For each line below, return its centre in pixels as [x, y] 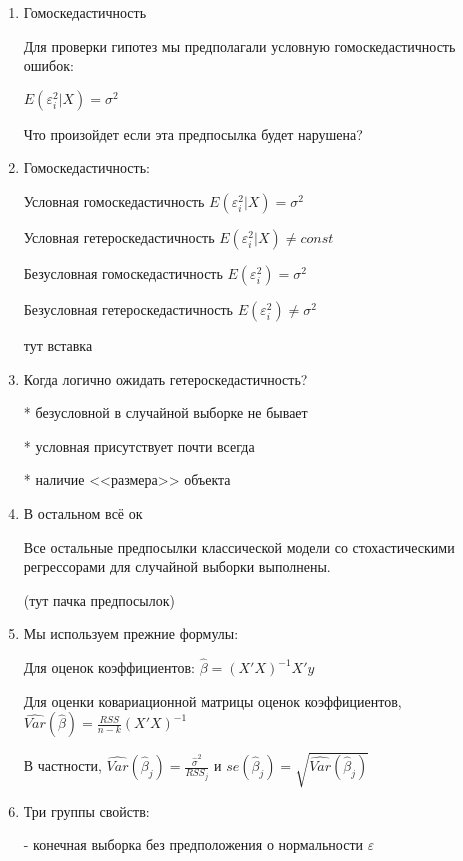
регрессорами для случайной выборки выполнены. [177, 566]
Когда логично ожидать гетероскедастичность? [165, 378]
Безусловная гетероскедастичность [128, 308]
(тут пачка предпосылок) [99, 599]
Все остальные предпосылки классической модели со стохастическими [239, 546]
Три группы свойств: [86, 810]
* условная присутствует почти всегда [139, 445]
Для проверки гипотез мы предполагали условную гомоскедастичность [239, 45]
